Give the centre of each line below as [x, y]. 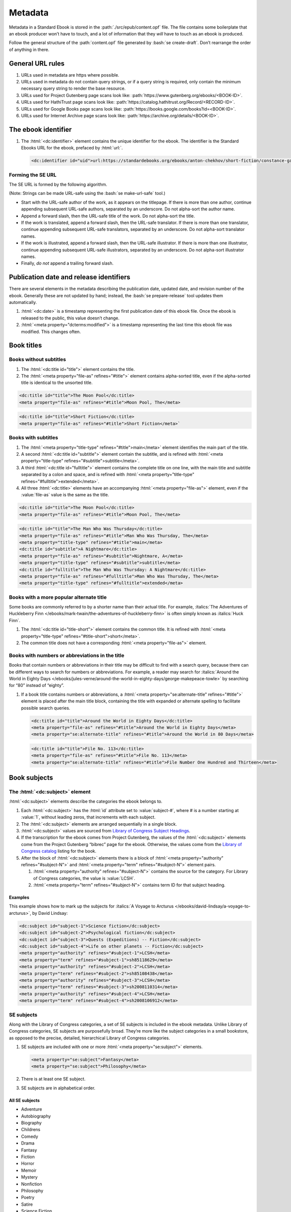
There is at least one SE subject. [53, 1079]
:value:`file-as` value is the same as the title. [65, 495]
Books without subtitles [38, 360]
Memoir [29, 1170]
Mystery [29, 1177]
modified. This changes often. [51, 332]
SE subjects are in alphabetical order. [58, 1088]
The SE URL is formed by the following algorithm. [58, 184]
